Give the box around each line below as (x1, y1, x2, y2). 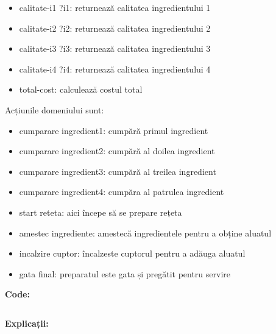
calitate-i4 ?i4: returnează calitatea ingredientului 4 (19, 62, 211, 75)
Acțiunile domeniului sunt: (5, 103, 104, 116)
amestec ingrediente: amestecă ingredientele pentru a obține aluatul (19, 226, 272, 239)
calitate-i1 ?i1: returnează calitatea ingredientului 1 (19, 1, 211, 13)
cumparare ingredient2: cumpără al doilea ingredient (19, 144, 215, 157)
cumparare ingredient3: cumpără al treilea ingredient (19, 165, 216, 177)
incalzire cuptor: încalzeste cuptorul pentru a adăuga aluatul (19, 247, 246, 260)
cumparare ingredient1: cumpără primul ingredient (19, 124, 208, 137)
